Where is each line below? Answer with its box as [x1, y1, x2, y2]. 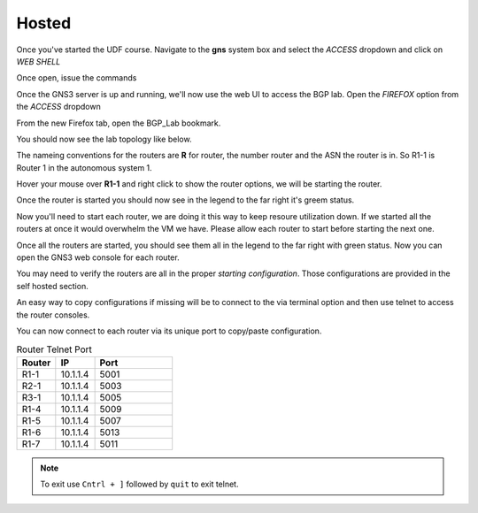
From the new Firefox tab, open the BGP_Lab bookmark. [16, 118, 221, 128]
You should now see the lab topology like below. [16, 134, 192, 144]
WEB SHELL [16, 56, 61, 66]
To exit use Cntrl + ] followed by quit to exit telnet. [40, 479, 239, 490]
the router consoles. [16, 310, 90, 320]
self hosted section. [16, 280, 89, 291]
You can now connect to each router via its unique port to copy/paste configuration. [16, 325, 322, 336]
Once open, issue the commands [16, 73, 137, 83]
